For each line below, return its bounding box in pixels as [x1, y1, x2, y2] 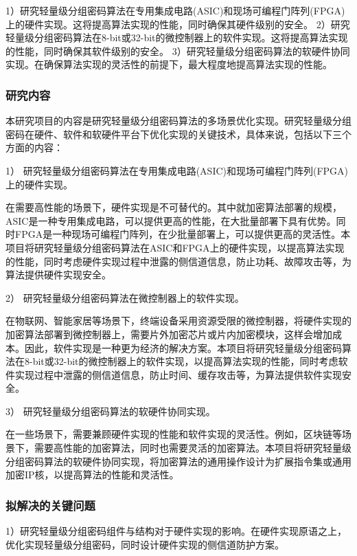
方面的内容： [5, 140, 63, 155]
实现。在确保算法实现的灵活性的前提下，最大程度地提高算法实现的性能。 [5, 57, 332, 71]
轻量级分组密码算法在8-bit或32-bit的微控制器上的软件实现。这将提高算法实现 [5, 30, 348, 45]
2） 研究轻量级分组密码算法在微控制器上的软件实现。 [5, 290, 244, 304]
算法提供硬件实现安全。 [5, 267, 111, 282]
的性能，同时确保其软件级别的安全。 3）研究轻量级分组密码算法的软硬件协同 [5, 43, 350, 58]
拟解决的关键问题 [5, 496, 95, 513]
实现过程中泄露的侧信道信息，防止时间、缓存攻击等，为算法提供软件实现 [14, 367, 342, 381]
